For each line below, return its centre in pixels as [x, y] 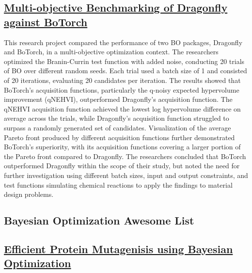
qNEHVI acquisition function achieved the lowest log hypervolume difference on [122, 108]
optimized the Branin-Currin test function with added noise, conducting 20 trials [124, 61]
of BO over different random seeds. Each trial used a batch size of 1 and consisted [126, 71]
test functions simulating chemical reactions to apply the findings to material [118, 185]
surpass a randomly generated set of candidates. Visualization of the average [118, 127]
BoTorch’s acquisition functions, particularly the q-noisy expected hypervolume [122, 89]
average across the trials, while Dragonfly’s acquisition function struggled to [117, 118]
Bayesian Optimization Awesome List [99, 220]
